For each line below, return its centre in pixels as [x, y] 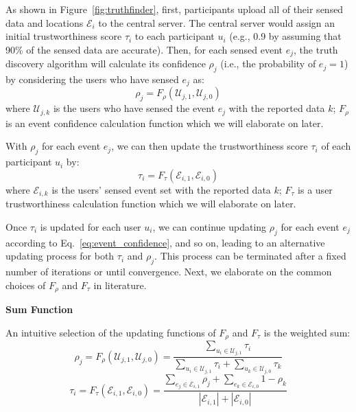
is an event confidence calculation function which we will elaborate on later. [165, 123]
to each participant [175, 36]
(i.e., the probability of [268, 64]
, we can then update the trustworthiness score [210, 146]
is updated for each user [91, 226]
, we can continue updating [210, 226]
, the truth [316, 49]
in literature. [120, 285]
